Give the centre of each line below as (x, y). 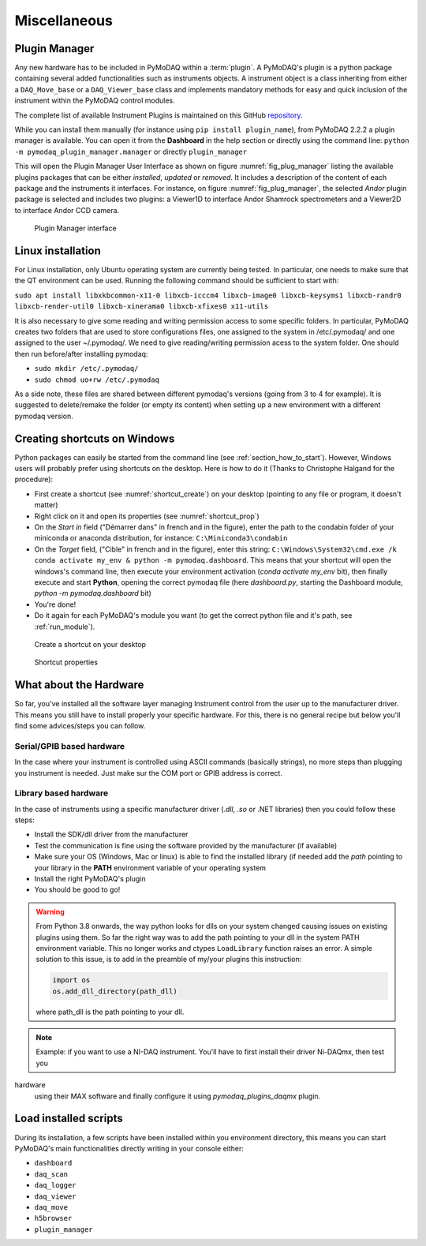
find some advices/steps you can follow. (80, 725)
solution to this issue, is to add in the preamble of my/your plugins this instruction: (169, 960)
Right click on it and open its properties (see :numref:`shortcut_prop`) (147, 516)
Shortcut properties (66, 662)
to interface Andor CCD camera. (67, 210)
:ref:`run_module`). (65, 627)
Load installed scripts (69, 1119)
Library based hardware (62, 793)
